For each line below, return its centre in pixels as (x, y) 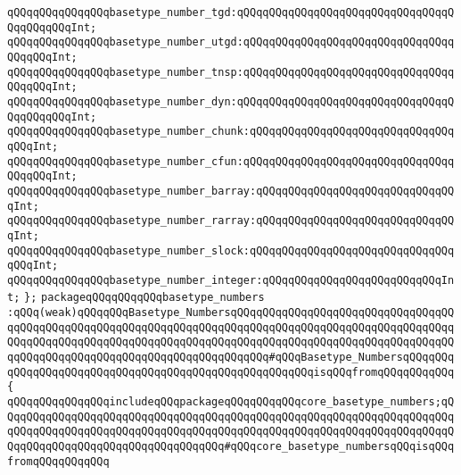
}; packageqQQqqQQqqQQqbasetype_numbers (144, 298)
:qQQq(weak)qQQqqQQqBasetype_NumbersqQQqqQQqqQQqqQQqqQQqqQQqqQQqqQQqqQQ (231, 313)
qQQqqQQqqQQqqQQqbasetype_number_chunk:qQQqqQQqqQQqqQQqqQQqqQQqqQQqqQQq (231, 132)
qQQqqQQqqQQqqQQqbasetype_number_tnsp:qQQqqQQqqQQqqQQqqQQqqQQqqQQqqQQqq (231, 72)
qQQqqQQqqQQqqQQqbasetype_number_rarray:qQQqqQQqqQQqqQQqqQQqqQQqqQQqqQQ (231, 221)
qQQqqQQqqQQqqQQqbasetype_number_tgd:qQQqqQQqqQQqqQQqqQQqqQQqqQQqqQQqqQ (231, 12)
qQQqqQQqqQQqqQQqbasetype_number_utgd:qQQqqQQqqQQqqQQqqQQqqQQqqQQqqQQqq (231, 42)
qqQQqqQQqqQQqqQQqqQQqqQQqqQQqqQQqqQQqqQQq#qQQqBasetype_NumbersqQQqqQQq (231, 358)
